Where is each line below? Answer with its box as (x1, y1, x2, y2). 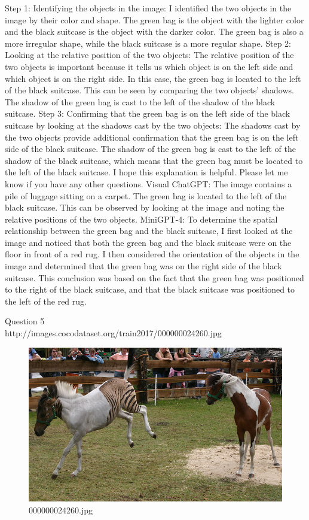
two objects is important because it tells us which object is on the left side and (5, 60, 293, 72)
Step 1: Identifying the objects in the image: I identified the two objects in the (5, 2, 292, 14)
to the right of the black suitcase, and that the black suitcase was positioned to (5, 283, 295, 296)
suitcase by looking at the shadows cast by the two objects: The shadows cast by (5, 118, 301, 131)
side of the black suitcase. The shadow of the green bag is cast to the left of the (5, 142, 296, 155)
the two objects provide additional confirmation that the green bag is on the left (5, 130, 299, 143)
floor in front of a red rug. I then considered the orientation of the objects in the (5, 248, 299, 260)
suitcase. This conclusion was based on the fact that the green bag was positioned (5, 271, 304, 284)
